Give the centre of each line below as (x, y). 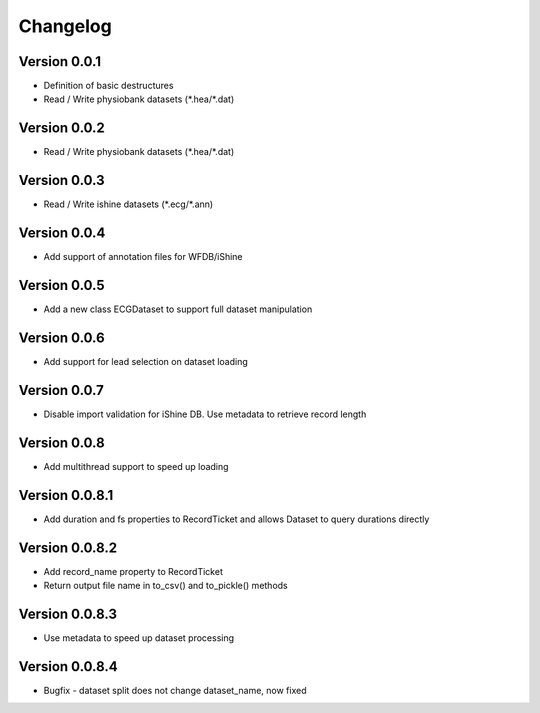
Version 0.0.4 (62, 233)
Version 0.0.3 (61, 180)
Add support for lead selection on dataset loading (146, 361)
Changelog (65, 26)
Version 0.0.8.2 (68, 547)
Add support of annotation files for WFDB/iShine (143, 257)
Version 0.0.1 (60, 61)
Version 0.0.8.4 (68, 666)
